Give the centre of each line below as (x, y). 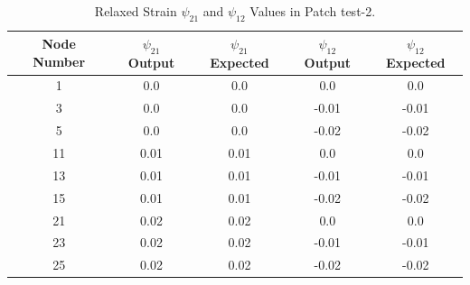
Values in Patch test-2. (313, 11)
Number (59, 61)
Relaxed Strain (136, 11)
